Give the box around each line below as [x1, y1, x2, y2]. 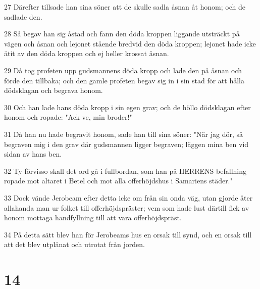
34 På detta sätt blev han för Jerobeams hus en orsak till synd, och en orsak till [4, 229, 252, 239]
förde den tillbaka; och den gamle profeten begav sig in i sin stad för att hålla [4, 75, 244, 85]
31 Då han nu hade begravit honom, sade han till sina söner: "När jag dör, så [4, 128, 243, 139]
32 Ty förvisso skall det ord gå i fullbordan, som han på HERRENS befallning [4, 165, 246, 176]
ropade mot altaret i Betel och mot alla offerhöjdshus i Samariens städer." [4, 175, 233, 186]
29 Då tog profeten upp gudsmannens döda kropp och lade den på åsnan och [4, 65, 242, 75]
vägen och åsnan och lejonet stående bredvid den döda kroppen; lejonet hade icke [4, 38, 256, 49]
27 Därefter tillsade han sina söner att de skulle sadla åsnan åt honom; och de [4, 2, 245, 12]
